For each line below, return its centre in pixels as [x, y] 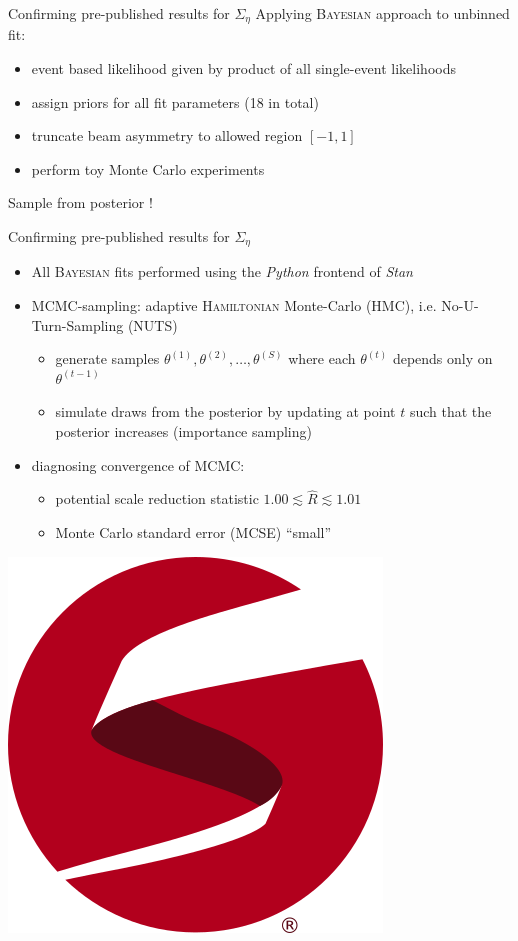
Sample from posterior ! [80, 202]
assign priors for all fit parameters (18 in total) [175, 101]
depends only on [442, 358]
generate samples [107, 358]
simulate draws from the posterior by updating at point [225, 411]
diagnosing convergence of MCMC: [138, 464]
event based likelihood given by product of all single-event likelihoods [243, 68]
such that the [450, 411]
